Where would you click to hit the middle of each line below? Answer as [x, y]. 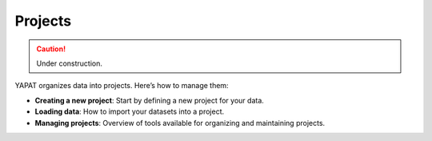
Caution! [51, 49]
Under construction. [70, 63]
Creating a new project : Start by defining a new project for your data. [149, 100]
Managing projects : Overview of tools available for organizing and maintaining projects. [180, 123]
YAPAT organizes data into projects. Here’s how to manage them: [122, 86]
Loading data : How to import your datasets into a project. [130, 111]
